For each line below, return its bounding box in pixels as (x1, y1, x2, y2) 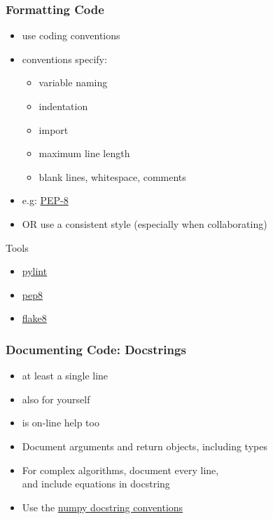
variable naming (38, 75, 108, 90)
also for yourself (22, 391, 90, 406)
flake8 (22, 311, 47, 325)
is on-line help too (22, 415, 99, 430)
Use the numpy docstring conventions (22, 499, 183, 514)
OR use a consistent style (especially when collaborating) (22, 216, 267, 231)
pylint (22, 264, 48, 278)
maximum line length (38, 146, 130, 161)
